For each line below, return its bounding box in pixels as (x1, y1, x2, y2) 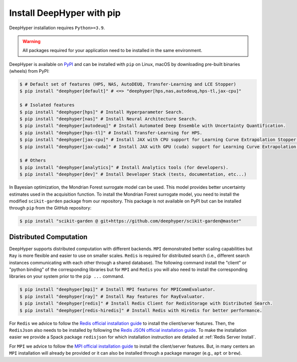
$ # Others (19, 157, 46, 163)
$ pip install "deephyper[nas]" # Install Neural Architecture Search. (19, 116, 198, 122)
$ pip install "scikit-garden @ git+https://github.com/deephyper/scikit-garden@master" (19, 218, 242, 224)
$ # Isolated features (19, 102, 75, 108)
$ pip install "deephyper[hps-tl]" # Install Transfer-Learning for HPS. (19, 130, 202, 136)
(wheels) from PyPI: (9, 68, 49, 74)
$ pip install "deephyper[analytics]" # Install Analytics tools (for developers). (19, 164, 229, 170)
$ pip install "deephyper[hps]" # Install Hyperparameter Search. (19, 109, 184, 115)
